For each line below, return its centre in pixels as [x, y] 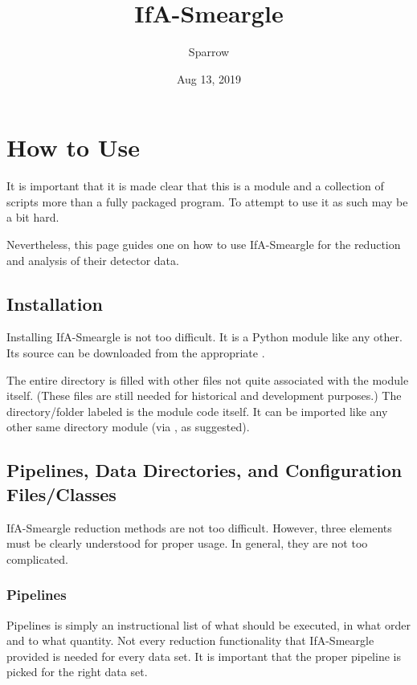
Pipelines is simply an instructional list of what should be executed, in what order [208, 624]
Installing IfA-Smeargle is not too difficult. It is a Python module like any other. [204, 337]
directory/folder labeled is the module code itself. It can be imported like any [197, 411]
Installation [55, 303]
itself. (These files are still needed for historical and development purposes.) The [204, 396]
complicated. [37, 559]
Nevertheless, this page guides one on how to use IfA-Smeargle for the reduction [204, 245]
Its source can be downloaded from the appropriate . [136, 353]
